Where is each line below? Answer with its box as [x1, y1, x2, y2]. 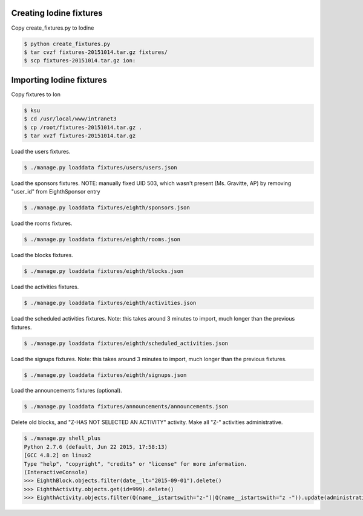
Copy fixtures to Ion [11, 91, 60, 98]
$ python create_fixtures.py [24, 40, 111, 47]
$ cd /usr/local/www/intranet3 [24, 116, 117, 122]
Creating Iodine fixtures [11, 8, 103, 18]
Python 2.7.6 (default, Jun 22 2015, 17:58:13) [24, 443, 168, 450]
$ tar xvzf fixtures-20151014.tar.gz [24, 132, 136, 139]
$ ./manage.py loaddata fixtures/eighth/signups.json [24, 371, 187, 378]
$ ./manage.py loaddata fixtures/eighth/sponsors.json [24, 204, 190, 211]
